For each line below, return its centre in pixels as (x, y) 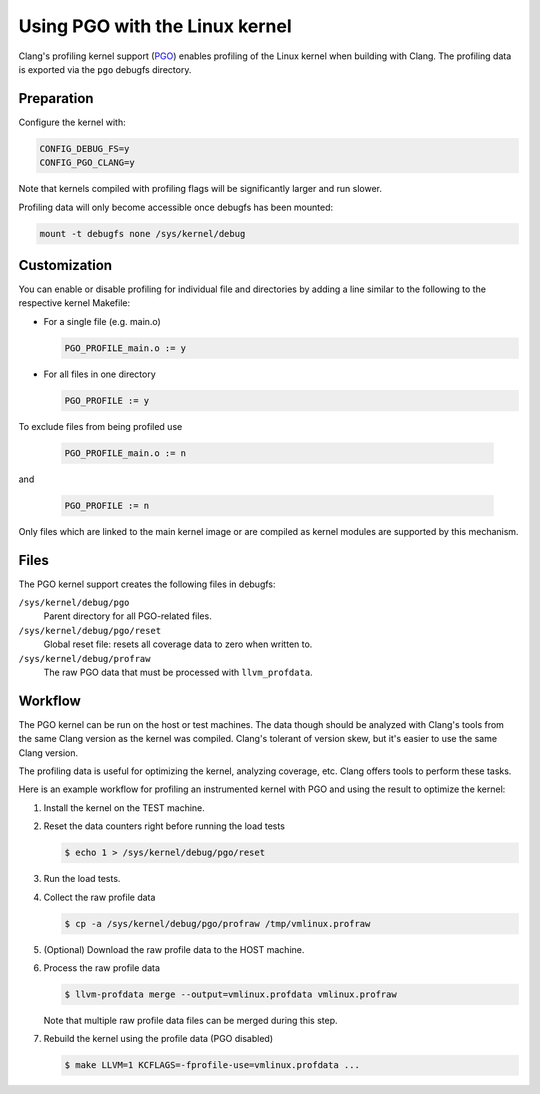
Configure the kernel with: (72, 122)
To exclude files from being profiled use (100, 426)
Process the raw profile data (101, 967)
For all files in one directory (100, 374)
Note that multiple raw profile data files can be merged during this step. (191, 1020)
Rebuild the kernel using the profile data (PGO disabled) (158, 1039)
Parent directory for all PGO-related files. (127, 616)
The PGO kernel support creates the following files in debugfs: (147, 584)
